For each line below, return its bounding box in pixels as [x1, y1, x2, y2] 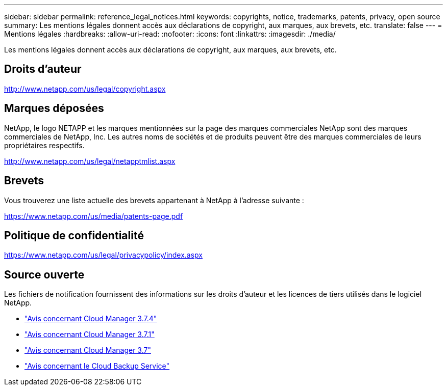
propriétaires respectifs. [4, 141, 85, 150]
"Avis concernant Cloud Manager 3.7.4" [24, 314, 157, 323]
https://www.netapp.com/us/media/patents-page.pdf [4, 211, 183, 220]
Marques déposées [4, 102, 104, 115]
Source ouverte [4, 268, 85, 281]
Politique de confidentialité [4, 229, 144, 242]
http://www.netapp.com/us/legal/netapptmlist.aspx [4, 156, 176, 165]
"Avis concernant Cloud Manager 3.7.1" [24, 330, 155, 339]
